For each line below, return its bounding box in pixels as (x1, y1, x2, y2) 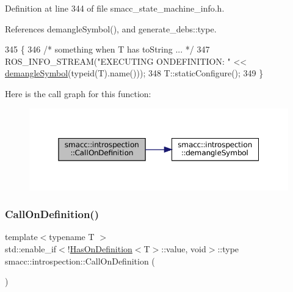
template (5, 230, 38, 243)
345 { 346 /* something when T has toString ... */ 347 (5, 43, 210, 56)
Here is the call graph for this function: (5, 87, 151, 100)
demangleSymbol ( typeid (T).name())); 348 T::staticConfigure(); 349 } (5, 67, 264, 79)
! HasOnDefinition (67, 242, 132, 255)
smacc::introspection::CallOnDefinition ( (5, 254, 155, 267)
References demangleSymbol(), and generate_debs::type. (5, 22, 217, 35)
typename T (49, 230, 95, 243)
